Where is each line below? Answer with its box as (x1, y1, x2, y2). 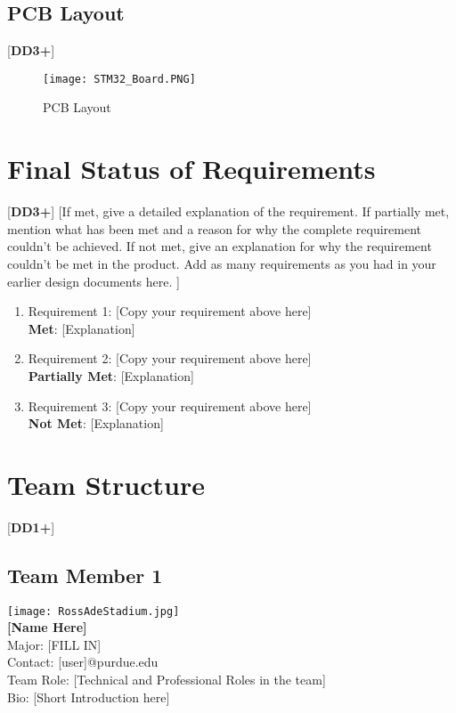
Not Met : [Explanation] (28, 414, 164, 433)
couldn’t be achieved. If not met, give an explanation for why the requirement (7, 237, 432, 255)
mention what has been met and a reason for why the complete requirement (7, 219, 421, 238)
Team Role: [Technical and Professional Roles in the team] (7, 670, 326, 689)
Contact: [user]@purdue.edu (7, 652, 159, 671)
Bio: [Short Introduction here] (7, 687, 170, 706)
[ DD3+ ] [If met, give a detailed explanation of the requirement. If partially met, (7, 202, 450, 221)
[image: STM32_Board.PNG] (43, 72, 196, 85)
